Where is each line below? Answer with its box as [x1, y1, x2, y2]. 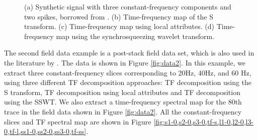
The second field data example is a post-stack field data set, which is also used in [4, 47, 254, 58]
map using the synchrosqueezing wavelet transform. [56, 30, 215, 41]
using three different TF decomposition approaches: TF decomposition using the [4, 77, 252, 87]
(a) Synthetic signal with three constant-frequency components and [24, 1, 231, 11]
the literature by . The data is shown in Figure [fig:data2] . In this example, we [4, 57, 246, 67]
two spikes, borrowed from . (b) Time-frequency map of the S [24, 11, 213, 21]
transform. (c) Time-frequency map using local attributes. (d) [24, 21, 215, 31]
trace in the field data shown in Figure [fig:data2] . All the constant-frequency [4, 106, 242, 116]
